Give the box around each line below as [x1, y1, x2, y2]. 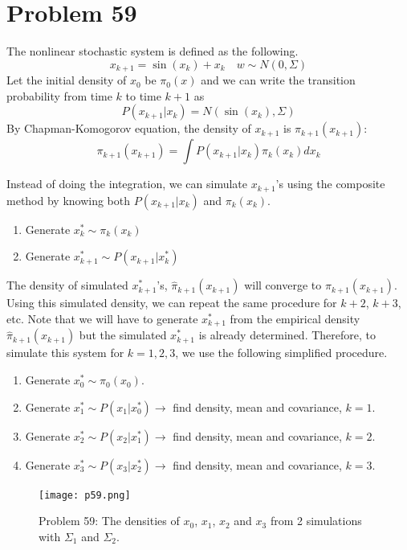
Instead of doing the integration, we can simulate [6, 175, 248, 192]
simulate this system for [6, 344, 124, 361]
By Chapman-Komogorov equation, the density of [6, 120, 251, 137]
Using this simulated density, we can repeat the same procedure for [6, 294, 337, 311]
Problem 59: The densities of [39, 512, 180, 529]
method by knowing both [6, 191, 131, 208]
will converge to [244, 277, 322, 293]
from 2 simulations [270, 512, 362, 529]
